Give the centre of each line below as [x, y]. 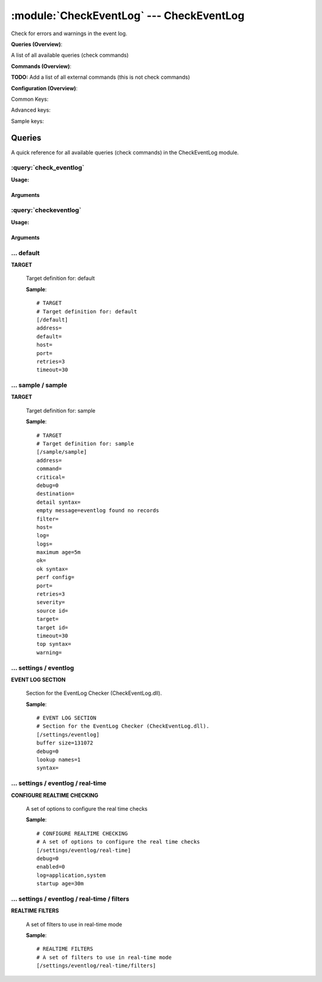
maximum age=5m [59, 552]
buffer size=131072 [65, 743]
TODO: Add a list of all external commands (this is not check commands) [100, 77]
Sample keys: [27, 121]
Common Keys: [30, 99]
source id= [52, 611]
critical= [51, 477]
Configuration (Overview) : [44, 88]
